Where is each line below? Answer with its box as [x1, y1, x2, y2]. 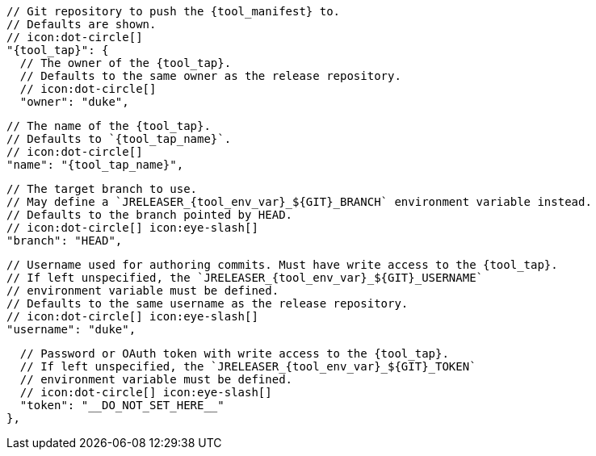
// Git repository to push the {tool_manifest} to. [6, 5, 341, 18]
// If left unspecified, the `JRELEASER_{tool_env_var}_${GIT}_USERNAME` [6, 271, 484, 284]
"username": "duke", [6, 323, 136, 336]
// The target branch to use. [6, 182, 198, 195]
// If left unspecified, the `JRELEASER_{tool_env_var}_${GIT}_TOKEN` [19, 360, 476, 373]
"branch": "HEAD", [6, 234, 123, 247]
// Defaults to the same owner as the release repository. [19, 69, 401, 82]
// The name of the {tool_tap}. [6, 119, 211, 132]
